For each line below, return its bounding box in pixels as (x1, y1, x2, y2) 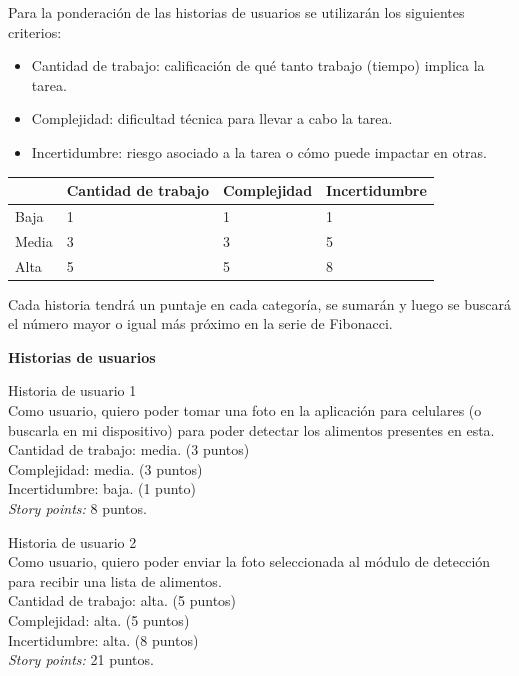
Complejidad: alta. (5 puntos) (8, 610, 190, 630)
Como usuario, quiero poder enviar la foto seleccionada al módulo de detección (8, 551, 491, 572)
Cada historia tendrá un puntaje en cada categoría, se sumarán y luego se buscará (8, 293, 512, 314)
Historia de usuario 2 (8, 531, 137, 552)
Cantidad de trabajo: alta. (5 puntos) (8, 590, 237, 611)
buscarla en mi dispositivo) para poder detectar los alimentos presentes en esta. (8, 419, 495, 440)
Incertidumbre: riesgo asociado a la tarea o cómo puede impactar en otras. (31, 141, 487, 162)
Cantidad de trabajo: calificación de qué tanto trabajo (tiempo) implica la (31, 55, 485, 76)
